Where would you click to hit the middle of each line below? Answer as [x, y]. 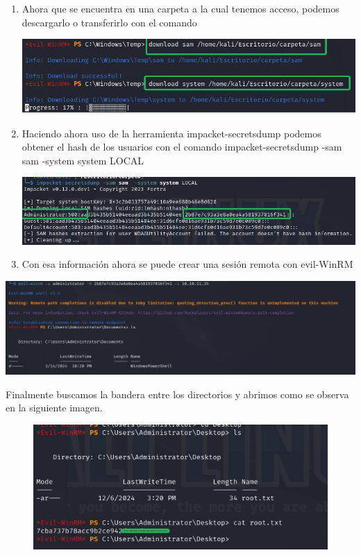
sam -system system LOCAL [83, 160]
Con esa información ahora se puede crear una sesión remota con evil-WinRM [187, 264]
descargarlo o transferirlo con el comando [109, 22]
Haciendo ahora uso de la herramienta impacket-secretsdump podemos [171, 133]
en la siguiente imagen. [54, 408]
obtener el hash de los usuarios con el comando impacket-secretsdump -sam [182, 147]
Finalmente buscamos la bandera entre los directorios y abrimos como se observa [177, 394]
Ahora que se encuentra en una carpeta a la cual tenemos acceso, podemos [180, 8]
